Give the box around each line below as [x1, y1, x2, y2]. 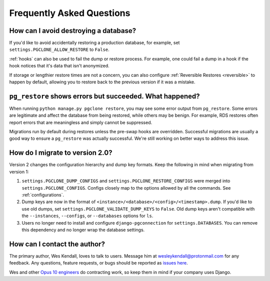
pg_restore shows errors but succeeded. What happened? [9, 92, 200, 100]
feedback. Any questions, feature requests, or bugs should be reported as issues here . [9, 260, 188, 266]
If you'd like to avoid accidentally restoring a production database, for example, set [9, 40, 180, 46]
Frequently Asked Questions [9, 7, 130, 18]
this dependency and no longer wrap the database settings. [21, 227, 145, 233]
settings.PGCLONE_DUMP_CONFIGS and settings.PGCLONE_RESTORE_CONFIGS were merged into [21, 178, 230, 184]
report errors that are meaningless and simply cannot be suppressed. [9, 119, 152, 125]
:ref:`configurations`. [21, 192, 64, 198]
